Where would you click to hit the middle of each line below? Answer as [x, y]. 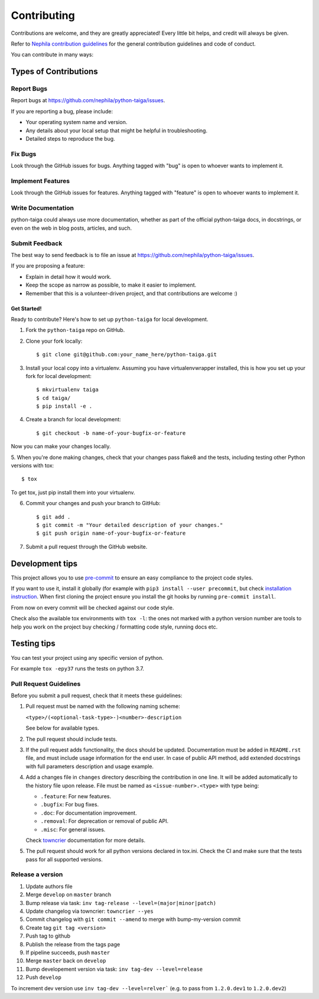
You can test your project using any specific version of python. [87, 658]
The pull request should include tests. [71, 739]
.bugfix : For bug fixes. [70, 805]
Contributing [43, 15]
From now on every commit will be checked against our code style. [92, 607]
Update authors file [49, 886]
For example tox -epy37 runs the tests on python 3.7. [77, 668]
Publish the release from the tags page [73, 944]
